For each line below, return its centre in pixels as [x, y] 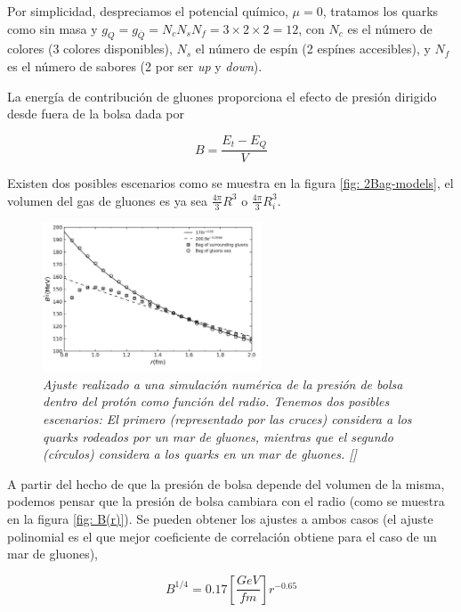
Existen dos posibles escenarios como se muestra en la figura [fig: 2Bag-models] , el [230, 183]
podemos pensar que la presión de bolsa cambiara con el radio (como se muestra [226, 501]
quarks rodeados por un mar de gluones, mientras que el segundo [218, 436]
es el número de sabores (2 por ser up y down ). [135, 65]
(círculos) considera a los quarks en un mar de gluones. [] [200, 454]
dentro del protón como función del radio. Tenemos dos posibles [216, 401]
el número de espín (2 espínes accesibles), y [313, 49]
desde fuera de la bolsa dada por [96, 114]
